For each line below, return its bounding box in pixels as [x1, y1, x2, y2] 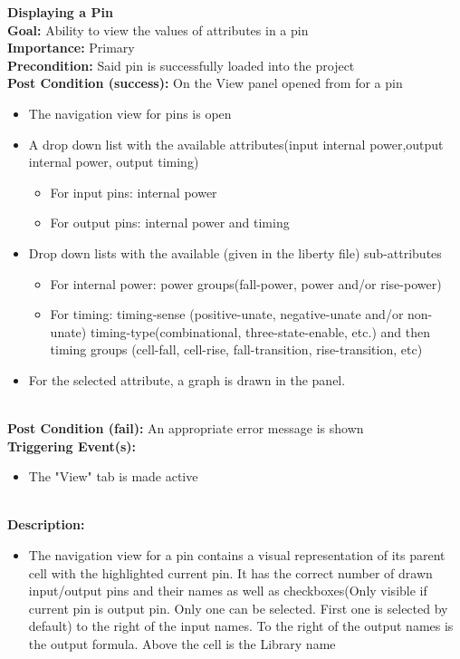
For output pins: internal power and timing [50, 213, 290, 232]
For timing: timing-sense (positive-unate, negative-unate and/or [50, 305, 404, 324]
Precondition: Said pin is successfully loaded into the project [7, 55, 355, 74]
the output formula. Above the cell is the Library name [28, 635, 336, 654]
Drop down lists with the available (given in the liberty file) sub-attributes [28, 243, 442, 262]
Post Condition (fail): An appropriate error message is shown [7, 419, 364, 438]
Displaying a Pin [7, 3, 113, 21]
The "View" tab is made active [28, 467, 198, 486]
